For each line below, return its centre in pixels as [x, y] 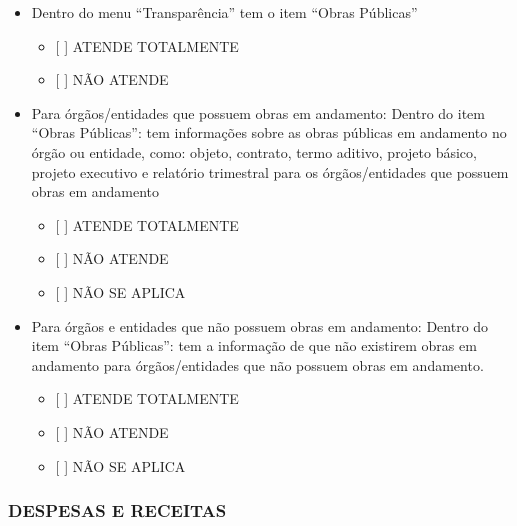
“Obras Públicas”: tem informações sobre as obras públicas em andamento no [269, 132]
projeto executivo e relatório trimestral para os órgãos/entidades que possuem [270, 171]
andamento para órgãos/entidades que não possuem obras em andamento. [257, 364]
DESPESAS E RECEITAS [117, 510]
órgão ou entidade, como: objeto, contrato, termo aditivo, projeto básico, [254, 151]
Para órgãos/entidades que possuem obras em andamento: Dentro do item [258, 112]
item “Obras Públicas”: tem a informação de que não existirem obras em [254, 345]
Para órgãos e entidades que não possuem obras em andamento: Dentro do [260, 325]
